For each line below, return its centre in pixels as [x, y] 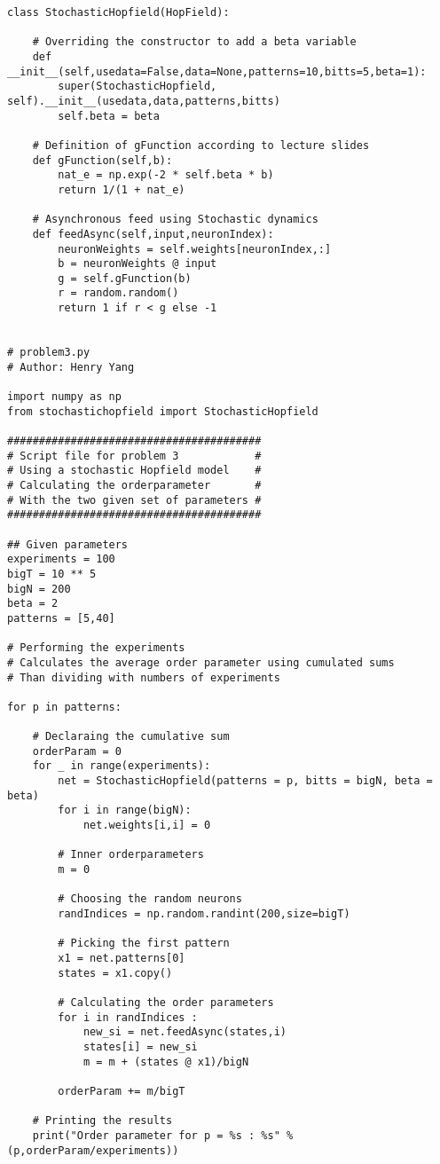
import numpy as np [64, 397]
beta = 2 [33, 604]
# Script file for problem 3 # [134, 456]
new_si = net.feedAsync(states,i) [185, 1032]
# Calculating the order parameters [166, 1002]
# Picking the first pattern [144, 944]
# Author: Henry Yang [71, 367]
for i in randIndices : [128, 1017]
